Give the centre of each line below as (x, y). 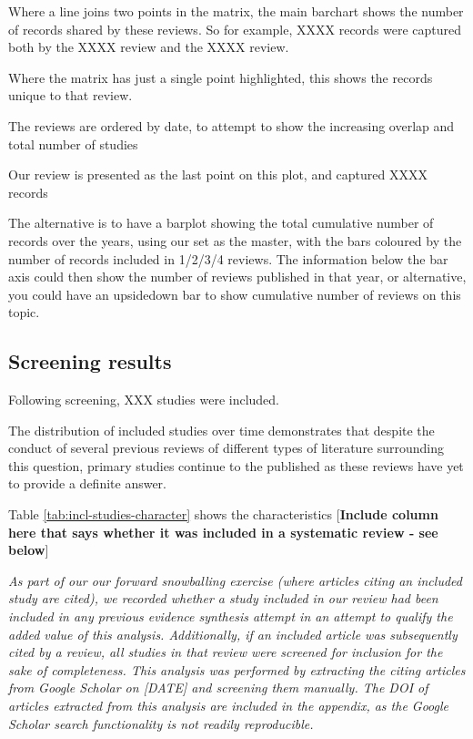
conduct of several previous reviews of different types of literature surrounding (226, 448)
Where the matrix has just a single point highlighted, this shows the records (221, 77)
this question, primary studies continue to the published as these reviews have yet (236, 465)
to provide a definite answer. (87, 483)
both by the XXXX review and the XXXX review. (149, 47)
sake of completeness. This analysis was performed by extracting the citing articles (237, 669)
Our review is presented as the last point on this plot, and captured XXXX (218, 174)
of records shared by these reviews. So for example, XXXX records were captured (235, 29)
